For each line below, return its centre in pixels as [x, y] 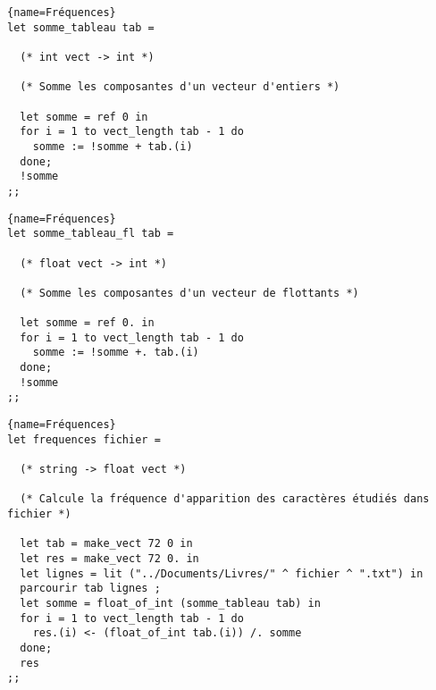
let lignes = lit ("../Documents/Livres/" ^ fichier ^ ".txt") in [222, 573]
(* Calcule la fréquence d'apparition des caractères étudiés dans [225, 499]
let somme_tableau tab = [81, 27]
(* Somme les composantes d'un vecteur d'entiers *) [180, 87]
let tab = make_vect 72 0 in [106, 544]
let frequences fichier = [84, 439]
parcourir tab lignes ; [90, 589]
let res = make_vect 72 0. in [109, 558]
